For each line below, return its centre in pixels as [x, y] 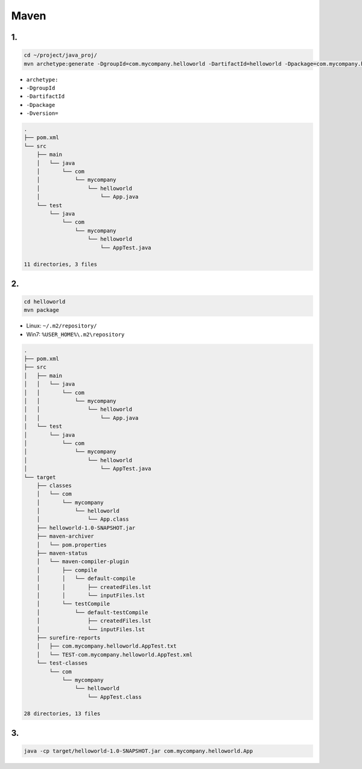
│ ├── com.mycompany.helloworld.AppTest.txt [107, 646]
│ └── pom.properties [71, 545]
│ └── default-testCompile [92, 612]
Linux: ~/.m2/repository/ [62, 326]
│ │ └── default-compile [86, 579]
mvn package [42, 310]
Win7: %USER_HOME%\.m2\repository [75, 334]
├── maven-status [62, 553]
